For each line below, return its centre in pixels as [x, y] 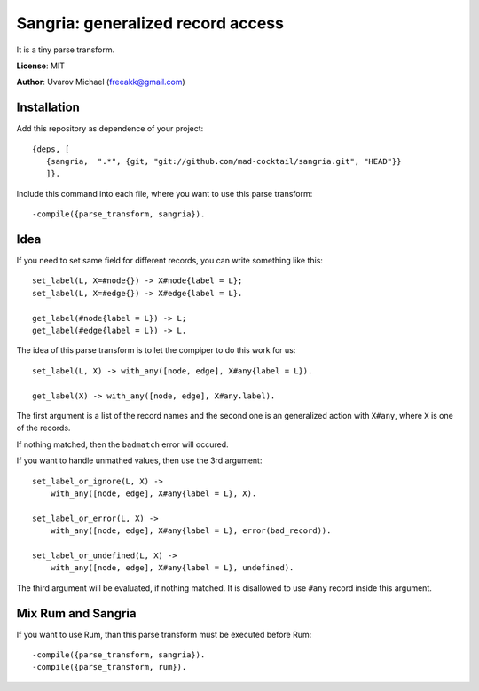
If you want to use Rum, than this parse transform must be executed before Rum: [164, 634]
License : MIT [41, 66]
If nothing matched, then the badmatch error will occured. [123, 444]
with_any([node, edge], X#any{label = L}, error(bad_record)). [191, 531]
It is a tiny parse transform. [66, 50]
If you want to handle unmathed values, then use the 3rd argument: [139, 460]
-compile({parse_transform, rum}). [110, 667]
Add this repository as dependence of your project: [110, 129]
